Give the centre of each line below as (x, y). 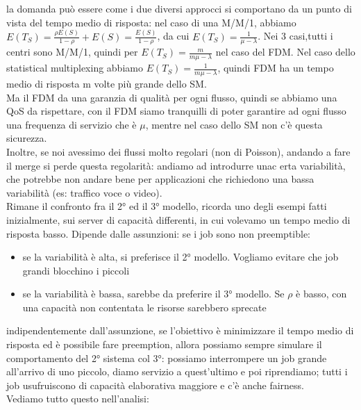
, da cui (173, 36)
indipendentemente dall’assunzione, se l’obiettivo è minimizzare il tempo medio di (180, 330)
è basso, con (321, 294)
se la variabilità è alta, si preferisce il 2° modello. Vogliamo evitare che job (180, 257)
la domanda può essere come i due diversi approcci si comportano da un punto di (179, 8)
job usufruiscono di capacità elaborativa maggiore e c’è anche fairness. (156, 385)
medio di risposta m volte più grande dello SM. (107, 83)
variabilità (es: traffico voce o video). (84, 192)
